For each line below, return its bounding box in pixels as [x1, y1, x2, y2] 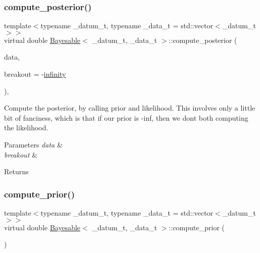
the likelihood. [4, 122, 49, 133]
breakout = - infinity [4, 69, 66, 79]
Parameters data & [4, 139, 63, 149]
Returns [4, 166, 29, 177]
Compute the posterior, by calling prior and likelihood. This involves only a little [4, 103, 255, 113]
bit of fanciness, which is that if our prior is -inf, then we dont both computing [4, 112, 248, 123]
